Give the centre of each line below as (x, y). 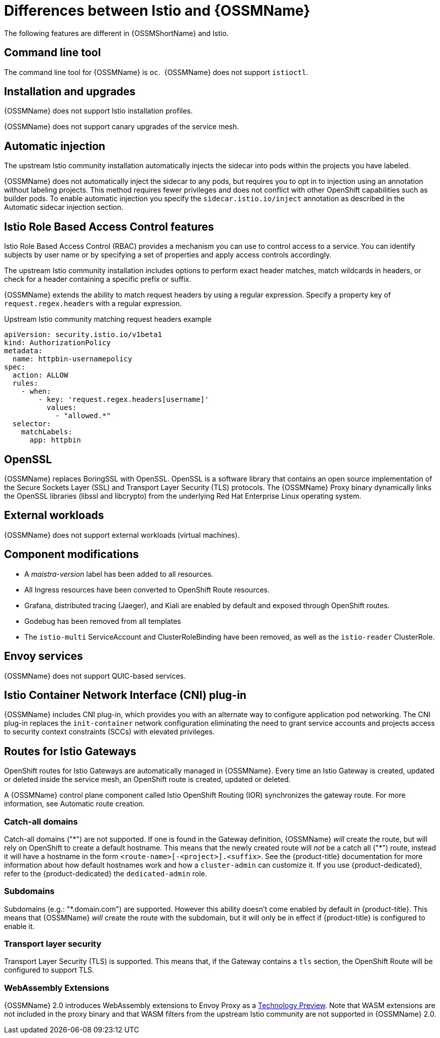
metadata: (23, 351)
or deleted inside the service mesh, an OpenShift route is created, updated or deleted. (148, 780)
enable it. (19, 926)
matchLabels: (47, 432)
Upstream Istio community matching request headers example (108, 319)
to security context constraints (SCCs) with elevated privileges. (109, 732)
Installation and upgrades (70, 92)
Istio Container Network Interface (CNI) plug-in (125, 695)
